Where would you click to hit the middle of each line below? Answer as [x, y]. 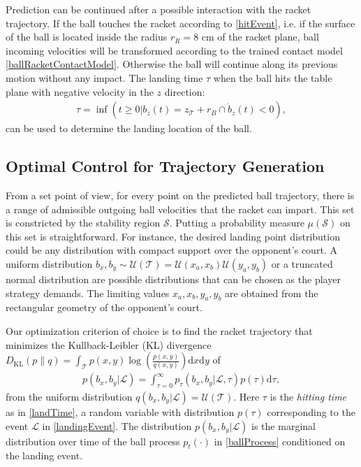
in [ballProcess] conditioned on [280, 441]
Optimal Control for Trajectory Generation [165, 166]
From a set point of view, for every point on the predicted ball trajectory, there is [180, 195]
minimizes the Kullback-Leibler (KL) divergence [109, 344]
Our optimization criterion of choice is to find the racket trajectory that [159, 330]
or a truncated [302, 263]
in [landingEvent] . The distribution [117, 425]
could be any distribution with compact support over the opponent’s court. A [171, 250]
